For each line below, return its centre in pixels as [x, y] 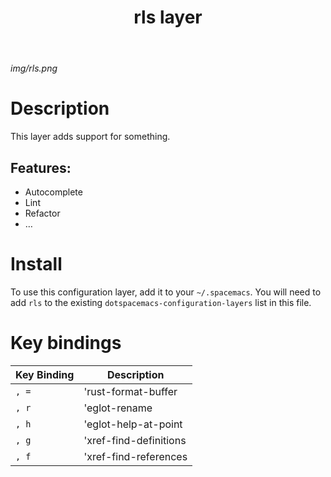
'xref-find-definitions [135, 440]
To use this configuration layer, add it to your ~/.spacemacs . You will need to [166, 292]
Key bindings [66, 343]
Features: [41, 167]
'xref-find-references [135, 456]
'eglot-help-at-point [133, 424]
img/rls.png [34, 68]
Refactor [42, 213]
